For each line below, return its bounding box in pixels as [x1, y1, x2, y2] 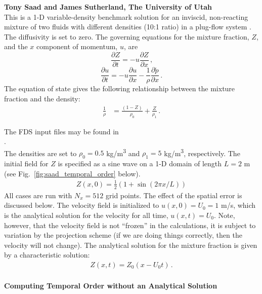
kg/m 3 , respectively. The [164, 146, 240, 158]
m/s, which [221, 200, 256, 210]
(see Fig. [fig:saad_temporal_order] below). [4, 168, 141, 178]
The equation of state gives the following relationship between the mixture [4, 83, 235, 94]
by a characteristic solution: [4, 249, 90, 260]
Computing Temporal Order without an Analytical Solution [4, 280, 217, 290]
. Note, [213, 210, 235, 220]
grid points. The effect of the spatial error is [106, 190, 242, 200]
